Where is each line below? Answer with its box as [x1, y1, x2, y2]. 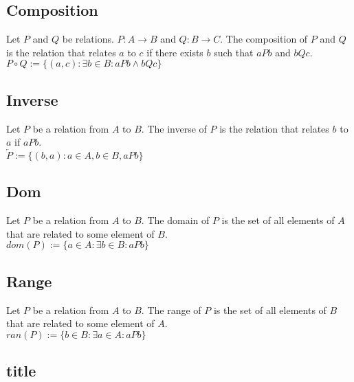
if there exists [146, 45, 203, 59]
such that [214, 45, 254, 59]
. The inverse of [141, 121, 207, 135]
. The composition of [220, 32, 308, 46]
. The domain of [141, 213, 210, 227]
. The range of [141, 302, 201, 317]
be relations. [62, 32, 114, 46]
